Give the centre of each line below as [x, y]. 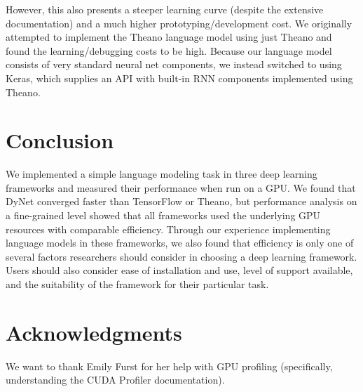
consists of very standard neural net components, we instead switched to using [174, 64]
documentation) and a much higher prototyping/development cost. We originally [179, 23]
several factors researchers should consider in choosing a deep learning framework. [181, 256]
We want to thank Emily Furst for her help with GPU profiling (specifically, [169, 366]
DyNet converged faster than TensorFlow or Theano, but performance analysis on [181, 201]
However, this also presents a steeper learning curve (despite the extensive [165, 9]
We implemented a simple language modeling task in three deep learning [162, 174]
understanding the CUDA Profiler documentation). [115, 380]
